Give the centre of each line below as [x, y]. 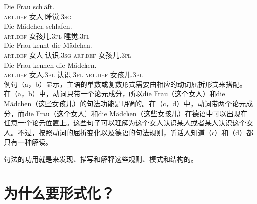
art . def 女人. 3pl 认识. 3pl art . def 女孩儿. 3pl [73, 74]
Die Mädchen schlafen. [38, 26]
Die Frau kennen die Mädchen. [50, 64]
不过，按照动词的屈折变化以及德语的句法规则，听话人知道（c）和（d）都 [135, 132]
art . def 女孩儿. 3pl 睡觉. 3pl [47, 35]
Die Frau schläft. [29, 6]
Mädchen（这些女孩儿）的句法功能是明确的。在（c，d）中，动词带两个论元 [125, 103]
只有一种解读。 [28, 142]
